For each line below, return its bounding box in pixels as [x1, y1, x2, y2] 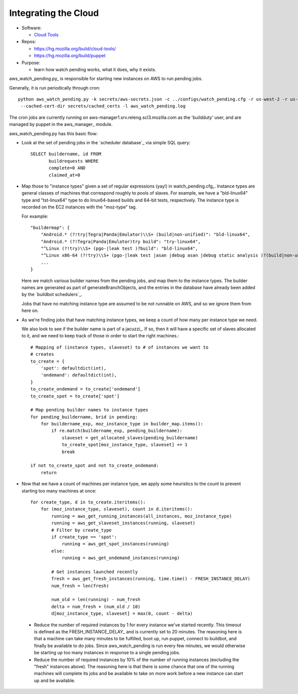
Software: [21, 25, 42, 31]
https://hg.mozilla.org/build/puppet [34, 53, 106, 59]
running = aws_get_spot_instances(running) [62, 541, 169, 547]
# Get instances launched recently [51, 569, 138, 575]
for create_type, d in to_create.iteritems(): [30, 499, 146, 505]
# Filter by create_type [51, 527, 112, 533]
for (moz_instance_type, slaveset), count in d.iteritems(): [40, 506, 193, 512]
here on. [21, 307, 39, 313]
